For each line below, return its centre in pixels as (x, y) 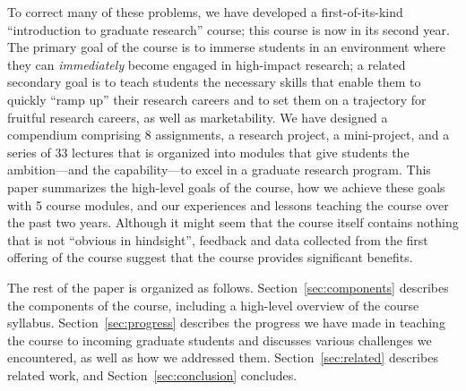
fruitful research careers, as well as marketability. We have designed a (198, 117)
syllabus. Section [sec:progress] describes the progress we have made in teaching (226, 323)
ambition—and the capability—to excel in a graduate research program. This (219, 170)
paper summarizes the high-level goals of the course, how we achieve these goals (226, 187)
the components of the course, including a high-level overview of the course (213, 305)
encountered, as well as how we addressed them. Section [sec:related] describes (223, 357)
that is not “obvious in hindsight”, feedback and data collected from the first (218, 239)
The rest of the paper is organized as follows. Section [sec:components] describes (228, 287)
